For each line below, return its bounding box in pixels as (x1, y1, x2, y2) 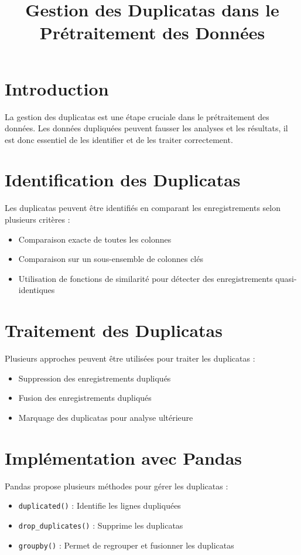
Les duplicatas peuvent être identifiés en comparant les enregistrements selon (5, 202, 281, 214)
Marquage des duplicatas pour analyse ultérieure (18, 411, 193, 423)
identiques (18, 284, 55, 296)
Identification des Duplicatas (5, 168, 241, 192)
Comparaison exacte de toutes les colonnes (18, 233, 172, 245)
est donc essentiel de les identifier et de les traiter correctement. (5, 133, 233, 145)
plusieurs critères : (5, 213, 70, 225)
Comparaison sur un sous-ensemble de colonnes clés (18, 253, 203, 265)
